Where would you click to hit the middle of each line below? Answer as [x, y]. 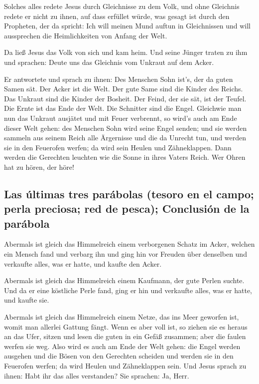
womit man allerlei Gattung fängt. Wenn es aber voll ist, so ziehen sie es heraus [126, 326]
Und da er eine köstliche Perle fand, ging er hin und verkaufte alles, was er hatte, [128, 290]
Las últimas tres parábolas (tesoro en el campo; [129, 193]
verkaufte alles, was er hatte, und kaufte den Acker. [83, 263]
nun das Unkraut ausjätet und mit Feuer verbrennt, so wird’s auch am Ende [121, 118]
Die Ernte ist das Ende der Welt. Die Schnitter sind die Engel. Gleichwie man [123, 108]
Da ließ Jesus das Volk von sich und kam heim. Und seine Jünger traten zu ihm [126, 52]
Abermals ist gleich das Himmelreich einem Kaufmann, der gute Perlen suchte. [124, 280]
